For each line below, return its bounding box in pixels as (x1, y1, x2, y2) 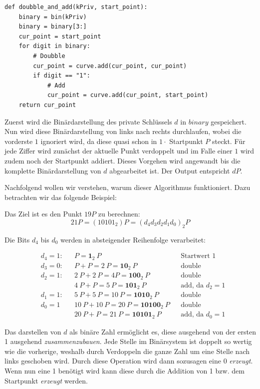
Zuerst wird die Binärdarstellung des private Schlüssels (4, 116, 172, 126)
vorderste (4, 135, 33, 146)
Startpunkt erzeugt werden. (4, 375, 88, 385)
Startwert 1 (181, 252, 216, 260)
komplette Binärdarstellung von (4, 165, 101, 175)
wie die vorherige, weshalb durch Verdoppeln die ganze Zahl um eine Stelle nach (4, 345, 250, 356)
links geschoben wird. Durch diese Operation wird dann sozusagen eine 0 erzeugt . (4, 355, 253, 366)
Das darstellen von (4, 326, 61, 336)
